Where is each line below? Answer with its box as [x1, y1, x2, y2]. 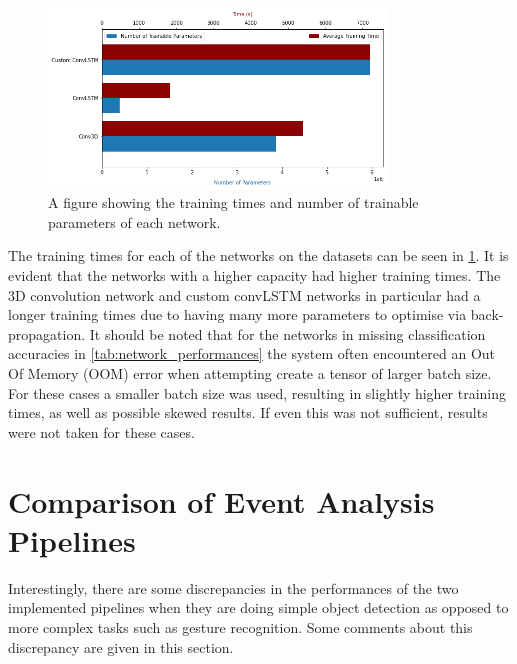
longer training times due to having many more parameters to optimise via [8, 304, 467, 325]
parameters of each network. [48, 211, 221, 232]
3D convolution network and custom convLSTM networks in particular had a [8, 284, 481, 305]
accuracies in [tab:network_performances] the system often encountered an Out [8, 343, 495, 364]
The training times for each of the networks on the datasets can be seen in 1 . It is [8, 245, 509, 266]
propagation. [8, 323, 86, 344]
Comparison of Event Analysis [8, 480, 435, 521]
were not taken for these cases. [8, 421, 195, 442]
